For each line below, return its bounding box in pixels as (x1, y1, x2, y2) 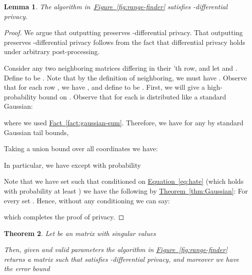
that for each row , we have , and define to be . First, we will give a (4, 82, 205, 92)
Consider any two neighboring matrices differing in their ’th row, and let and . (4, 62, 237, 73)
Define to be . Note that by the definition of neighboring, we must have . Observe (4, 72, 247, 82)
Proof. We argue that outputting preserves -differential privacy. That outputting (4, 27, 243, 38)
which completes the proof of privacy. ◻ (4, 212, 125, 222)
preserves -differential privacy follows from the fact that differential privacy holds (4, 37, 246, 47)
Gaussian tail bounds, (4, 127, 69, 137)
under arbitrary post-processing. (4, 46, 100, 57)
